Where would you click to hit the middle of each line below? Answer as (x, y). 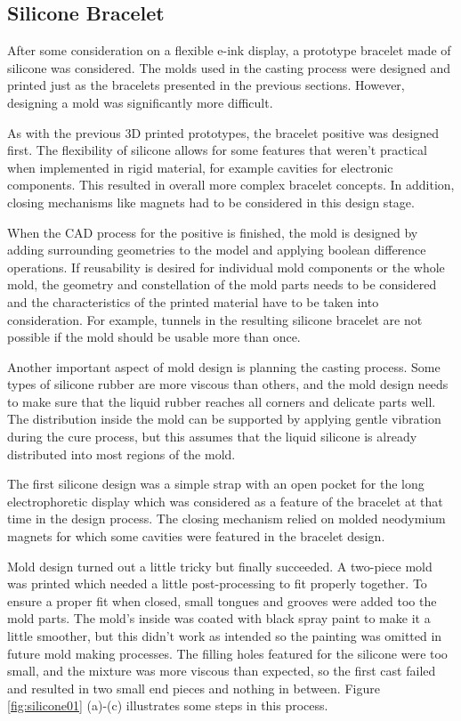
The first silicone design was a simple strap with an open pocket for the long (216, 484)
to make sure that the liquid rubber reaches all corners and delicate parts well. (222, 401)
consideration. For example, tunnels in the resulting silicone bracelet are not (215, 319)
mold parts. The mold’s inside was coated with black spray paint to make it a (219, 618)
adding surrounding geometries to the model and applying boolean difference (217, 250)
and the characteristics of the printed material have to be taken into (193, 301)
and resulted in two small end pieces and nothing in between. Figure (194, 688)
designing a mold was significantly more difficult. (140, 102)
